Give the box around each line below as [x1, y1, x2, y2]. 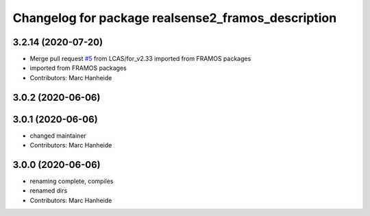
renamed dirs [29, 187, 68, 195]
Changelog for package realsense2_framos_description [12, 10, 337, 25]
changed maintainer [29, 131, 87, 140]
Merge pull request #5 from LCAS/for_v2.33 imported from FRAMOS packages [29, 55, 251, 63]
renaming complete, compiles [29, 177, 114, 185]
